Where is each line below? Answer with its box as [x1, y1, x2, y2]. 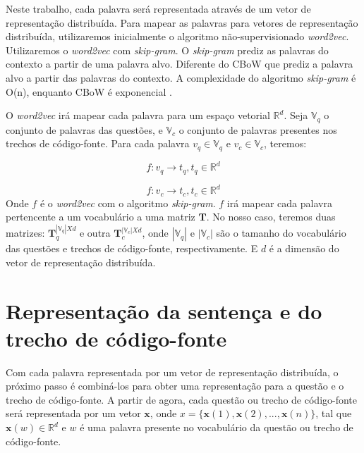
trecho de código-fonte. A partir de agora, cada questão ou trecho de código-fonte [6, 392, 358, 407]
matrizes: [6, 225, 45, 240]
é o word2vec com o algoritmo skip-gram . [40, 195, 216, 210]
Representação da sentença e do [6, 296, 322, 325]
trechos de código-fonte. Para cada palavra [6, 136, 190, 151]
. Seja [284, 108, 308, 123]
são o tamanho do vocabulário [216, 225, 346, 240]
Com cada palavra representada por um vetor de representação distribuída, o [6, 364, 339, 379]
